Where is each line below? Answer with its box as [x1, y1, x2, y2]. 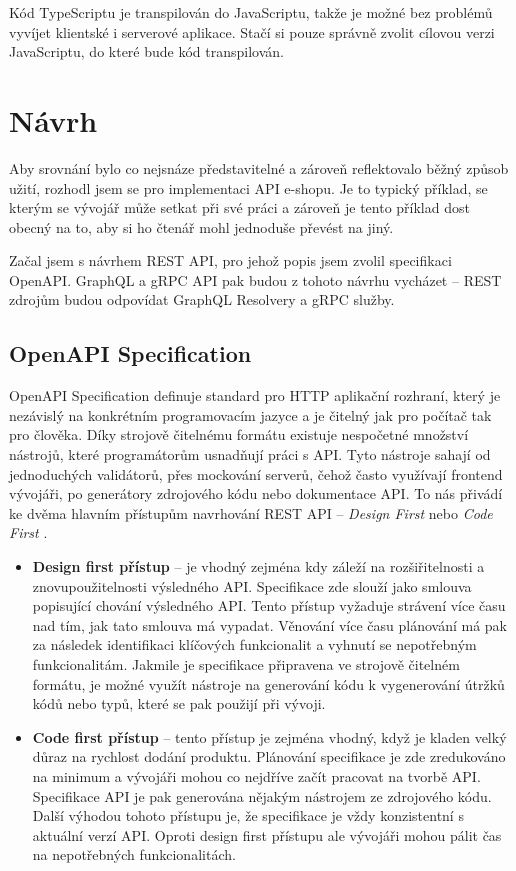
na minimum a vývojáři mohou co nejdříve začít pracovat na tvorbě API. [32, 765, 481, 786]
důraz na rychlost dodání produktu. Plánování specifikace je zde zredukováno [32, 746, 506, 767]
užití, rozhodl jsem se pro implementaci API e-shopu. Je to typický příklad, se [9, 177, 488, 198]
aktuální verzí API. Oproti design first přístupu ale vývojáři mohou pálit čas [32, 824, 502, 845]
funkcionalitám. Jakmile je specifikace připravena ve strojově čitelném [32, 653, 460, 674]
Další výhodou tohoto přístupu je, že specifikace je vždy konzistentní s [32, 805, 464, 826]
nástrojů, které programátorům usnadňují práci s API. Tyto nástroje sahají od [9, 444, 491, 465]
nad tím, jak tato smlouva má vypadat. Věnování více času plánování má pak [32, 614, 508, 635]
